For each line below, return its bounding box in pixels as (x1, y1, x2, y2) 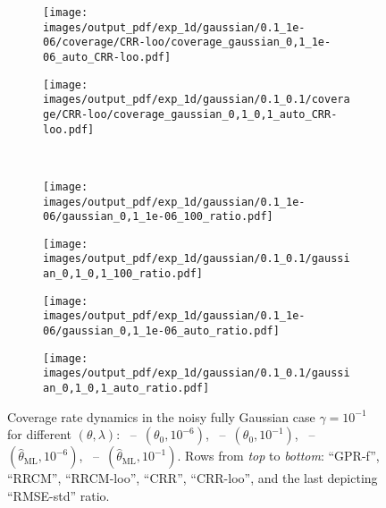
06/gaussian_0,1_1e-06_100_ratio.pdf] (43, 210, 273, 224)
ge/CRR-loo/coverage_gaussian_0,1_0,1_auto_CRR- (43, 107, 338, 121)
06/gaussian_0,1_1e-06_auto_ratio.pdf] (43, 325, 280, 338)
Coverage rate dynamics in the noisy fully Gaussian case (7, 407, 315, 426)
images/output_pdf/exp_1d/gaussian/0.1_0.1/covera (43, 93, 350, 106)
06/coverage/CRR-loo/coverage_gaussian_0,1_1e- (43, 36, 331, 49)
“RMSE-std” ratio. (7, 486, 110, 504)
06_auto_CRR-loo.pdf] (43, 50, 172, 63)
